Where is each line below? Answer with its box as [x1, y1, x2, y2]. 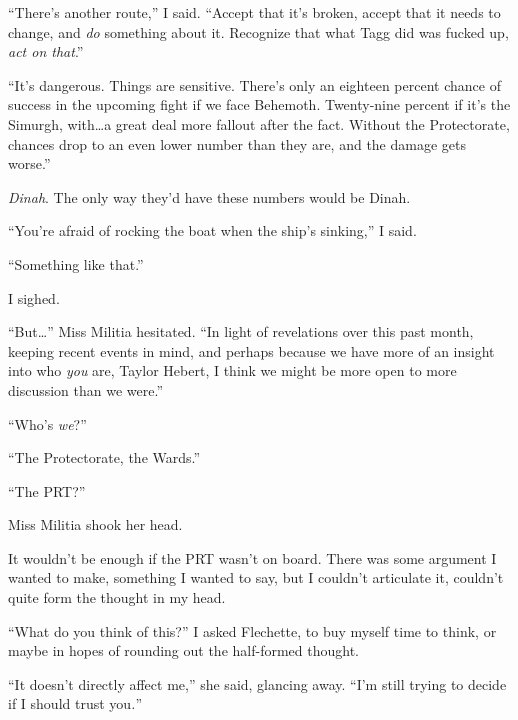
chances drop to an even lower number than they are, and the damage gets [8, 133, 466, 154]
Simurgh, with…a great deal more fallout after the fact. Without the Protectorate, [8, 113, 510, 134]
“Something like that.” [8, 253, 144, 274]
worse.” [8, 153, 51, 174]
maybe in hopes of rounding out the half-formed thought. [8, 640, 359, 661]
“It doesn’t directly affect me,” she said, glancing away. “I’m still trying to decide [8, 673, 507, 694]
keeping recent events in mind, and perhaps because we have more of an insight [8, 340, 495, 361]
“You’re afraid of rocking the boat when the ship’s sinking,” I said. [8, 220, 417, 241]
